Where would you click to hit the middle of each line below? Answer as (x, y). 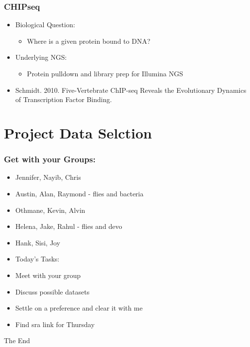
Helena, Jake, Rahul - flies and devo (69, 226)
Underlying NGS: (41, 57)
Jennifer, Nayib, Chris (48, 177)
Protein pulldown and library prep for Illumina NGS (105, 73)
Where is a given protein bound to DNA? (89, 41)
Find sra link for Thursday (55, 324)
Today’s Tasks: (37, 259)
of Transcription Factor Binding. (64, 99)
